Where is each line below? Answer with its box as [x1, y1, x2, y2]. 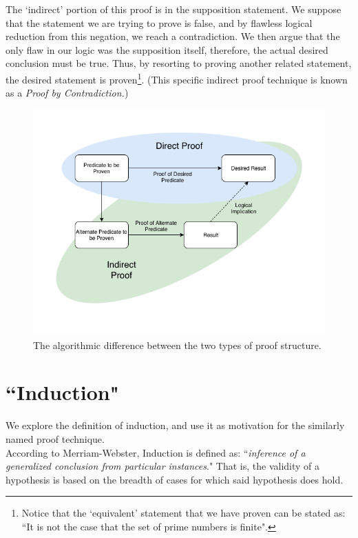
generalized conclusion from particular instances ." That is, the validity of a [6, 459, 319, 473]
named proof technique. [6, 431, 105, 446]
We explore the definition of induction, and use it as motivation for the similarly [6, 418, 345, 432]
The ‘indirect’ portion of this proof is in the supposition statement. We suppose [6, 2, 341, 16]
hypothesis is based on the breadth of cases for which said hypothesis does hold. [6, 472, 344, 486]
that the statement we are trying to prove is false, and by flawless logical [6, 15, 313, 30]
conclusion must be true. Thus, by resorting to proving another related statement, [6, 56, 352, 70]
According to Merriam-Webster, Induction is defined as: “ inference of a [6, 445, 306, 459]
